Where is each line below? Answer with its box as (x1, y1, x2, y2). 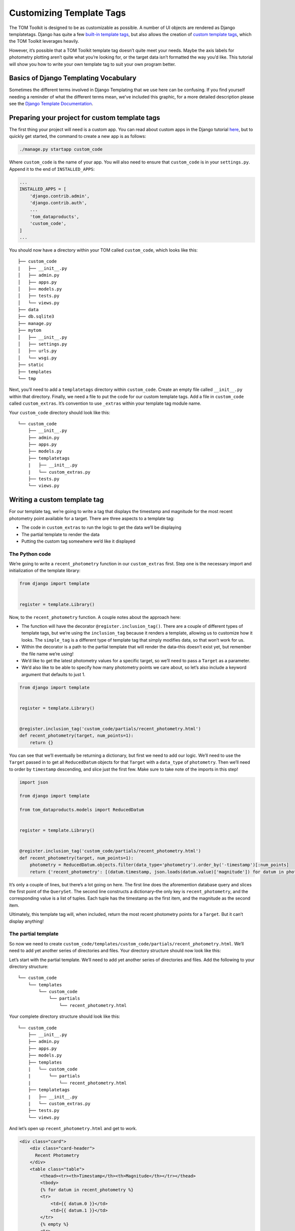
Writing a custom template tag (9, 495, 104, 504)
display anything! (9, 918, 44, 924)
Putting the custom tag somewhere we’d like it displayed (21, 538, 136, 544)
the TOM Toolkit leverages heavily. (9, 38, 80, 44)
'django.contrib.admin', (29, 193, 90, 199)
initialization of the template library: (9, 568, 81, 574)
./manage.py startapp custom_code (19, 147, 103, 152)
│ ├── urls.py (18, 348, 57, 354)
